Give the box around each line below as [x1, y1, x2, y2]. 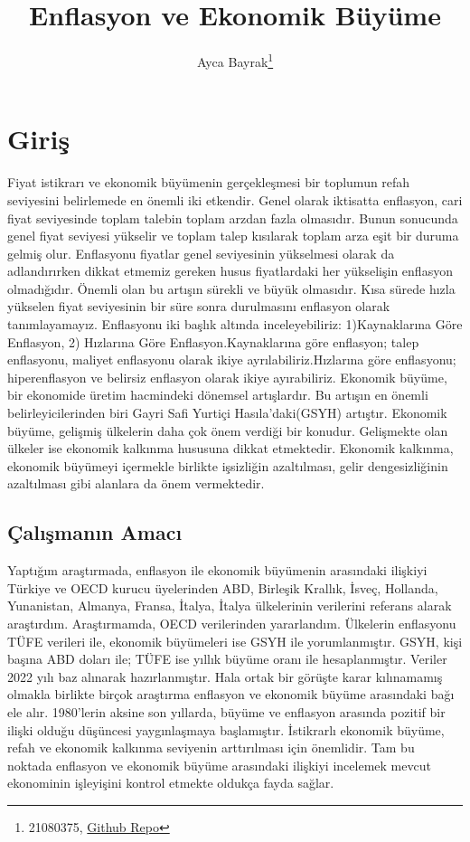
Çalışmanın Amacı [7, 518, 183, 546]
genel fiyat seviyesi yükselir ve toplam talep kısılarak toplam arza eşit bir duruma [7, 226, 459, 245]
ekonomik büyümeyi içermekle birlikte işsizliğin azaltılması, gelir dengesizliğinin [7, 456, 448, 475]
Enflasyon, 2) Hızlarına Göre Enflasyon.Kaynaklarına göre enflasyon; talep [7, 332, 419, 351]
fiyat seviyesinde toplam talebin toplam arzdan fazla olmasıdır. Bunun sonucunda [7, 208, 458, 227]
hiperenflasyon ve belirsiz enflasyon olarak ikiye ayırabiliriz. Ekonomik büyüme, [7, 367, 447, 386]
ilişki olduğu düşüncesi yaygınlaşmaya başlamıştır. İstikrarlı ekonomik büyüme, [7, 720, 445, 739]
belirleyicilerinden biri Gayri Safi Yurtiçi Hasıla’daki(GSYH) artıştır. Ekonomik [7, 403, 447, 422]
